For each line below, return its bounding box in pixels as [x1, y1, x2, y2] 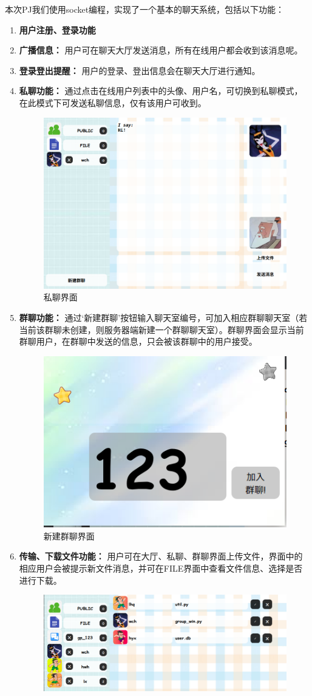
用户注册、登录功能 [19, 23, 96, 36]
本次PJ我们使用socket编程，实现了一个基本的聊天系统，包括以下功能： [5, 3, 285, 15]
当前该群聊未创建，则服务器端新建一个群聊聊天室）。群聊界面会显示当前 [19, 323, 304, 336]
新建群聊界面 [43, 529, 95, 542]
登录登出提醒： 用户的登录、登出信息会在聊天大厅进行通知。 [19, 64, 260, 76]
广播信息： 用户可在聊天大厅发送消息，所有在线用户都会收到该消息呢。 [19, 44, 303, 56]
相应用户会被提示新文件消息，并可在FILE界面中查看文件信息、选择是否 [19, 562, 303, 574]
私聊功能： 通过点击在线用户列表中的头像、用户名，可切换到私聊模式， [19, 84, 303, 97]
